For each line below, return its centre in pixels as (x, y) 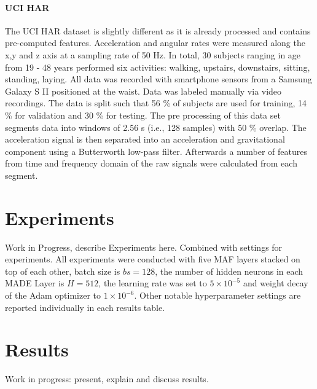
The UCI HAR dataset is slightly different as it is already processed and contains (158, 30)
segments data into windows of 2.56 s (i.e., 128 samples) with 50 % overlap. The (156, 127)
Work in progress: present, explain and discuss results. (107, 379)
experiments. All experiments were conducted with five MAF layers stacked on (153, 259)
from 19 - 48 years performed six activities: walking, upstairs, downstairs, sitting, (158, 67)
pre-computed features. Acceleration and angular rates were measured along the (155, 43)
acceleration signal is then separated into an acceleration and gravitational (145, 139)
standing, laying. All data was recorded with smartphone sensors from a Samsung (158, 79)
